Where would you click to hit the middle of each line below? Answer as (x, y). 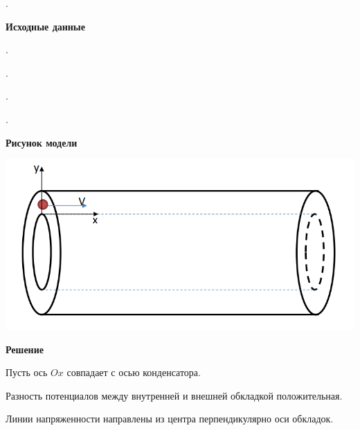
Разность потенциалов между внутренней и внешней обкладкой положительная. (174, 395)
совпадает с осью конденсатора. (134, 372)
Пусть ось (27, 372)
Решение (25, 349)
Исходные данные (45, 26)
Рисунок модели (42, 142)
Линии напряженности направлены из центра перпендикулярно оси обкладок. (170, 419)
